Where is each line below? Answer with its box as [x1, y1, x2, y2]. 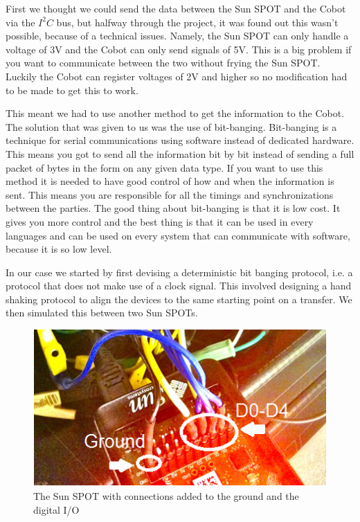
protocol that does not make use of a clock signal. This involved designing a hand [6, 278, 352, 293]
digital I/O [33, 502, 80, 516]
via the [6, 15, 35, 29]
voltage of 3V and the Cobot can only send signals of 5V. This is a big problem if [6, 42, 352, 56]
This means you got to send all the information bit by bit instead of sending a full [6, 146, 354, 161]
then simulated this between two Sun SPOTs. [6, 305, 198, 320]
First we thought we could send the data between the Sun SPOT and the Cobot [6, 1, 346, 15]
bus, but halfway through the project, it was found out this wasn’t [56, 15, 339, 29]
